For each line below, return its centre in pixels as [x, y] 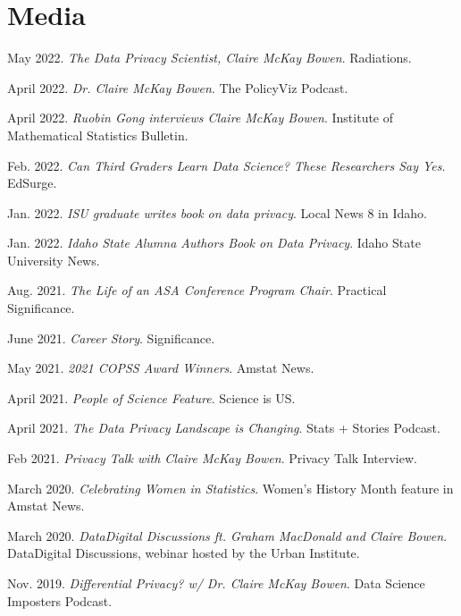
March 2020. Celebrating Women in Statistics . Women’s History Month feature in [230, 488]
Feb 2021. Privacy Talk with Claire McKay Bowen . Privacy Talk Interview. [212, 458]
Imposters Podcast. [60, 600]
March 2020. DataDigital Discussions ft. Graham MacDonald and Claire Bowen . [227, 535]
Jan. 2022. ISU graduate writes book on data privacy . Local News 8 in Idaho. [217, 212]
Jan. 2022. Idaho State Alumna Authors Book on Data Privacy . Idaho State [214, 243]
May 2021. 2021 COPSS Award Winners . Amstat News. [161, 368]
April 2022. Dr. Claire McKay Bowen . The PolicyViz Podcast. [178, 87]
